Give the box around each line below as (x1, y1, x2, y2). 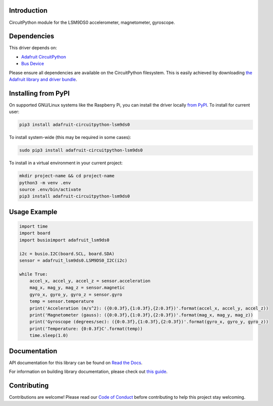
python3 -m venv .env (19, 180, 71, 185)
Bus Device (21, 61, 44, 67)
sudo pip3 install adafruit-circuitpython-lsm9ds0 (19, 148, 143, 153)
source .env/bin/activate (19, 187, 81, 192)
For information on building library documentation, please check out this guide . (9, 368, 168, 375)
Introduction (9, 6, 48, 15)
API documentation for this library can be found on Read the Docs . (9, 360, 143, 366)
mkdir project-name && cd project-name (19, 173, 115, 179)
